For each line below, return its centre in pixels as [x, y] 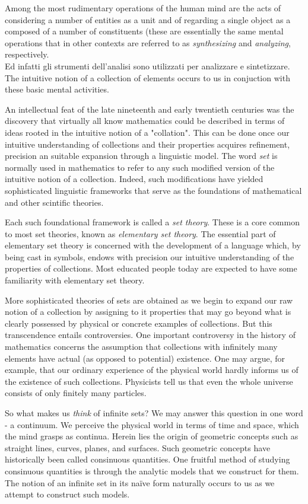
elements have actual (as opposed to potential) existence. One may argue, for [145, 358]
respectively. [27, 54]
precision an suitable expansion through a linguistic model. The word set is [141, 156]
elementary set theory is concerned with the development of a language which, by [153, 245]
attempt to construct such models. [67, 494]
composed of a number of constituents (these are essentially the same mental [144, 31]
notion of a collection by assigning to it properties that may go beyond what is [148, 312]
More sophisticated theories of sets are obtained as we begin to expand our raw [149, 300]
